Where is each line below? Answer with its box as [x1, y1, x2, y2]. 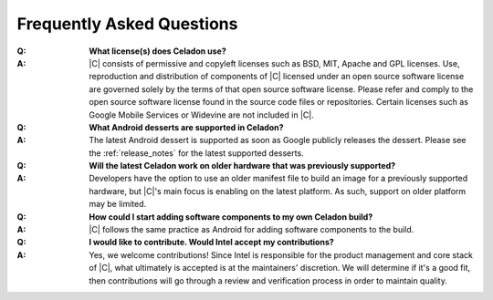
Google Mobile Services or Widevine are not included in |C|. [89, 109, 314, 120]
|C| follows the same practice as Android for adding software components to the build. [89, 224, 414, 235]
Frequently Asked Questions [16, 14, 238, 34]
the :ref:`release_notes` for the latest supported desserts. [89, 147, 305, 159]
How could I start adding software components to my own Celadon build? [89, 211, 373, 222]
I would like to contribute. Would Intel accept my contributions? [89, 237, 335, 248]
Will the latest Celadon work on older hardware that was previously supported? [89, 160, 396, 171]
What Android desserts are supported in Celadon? [89, 121, 284, 132]
